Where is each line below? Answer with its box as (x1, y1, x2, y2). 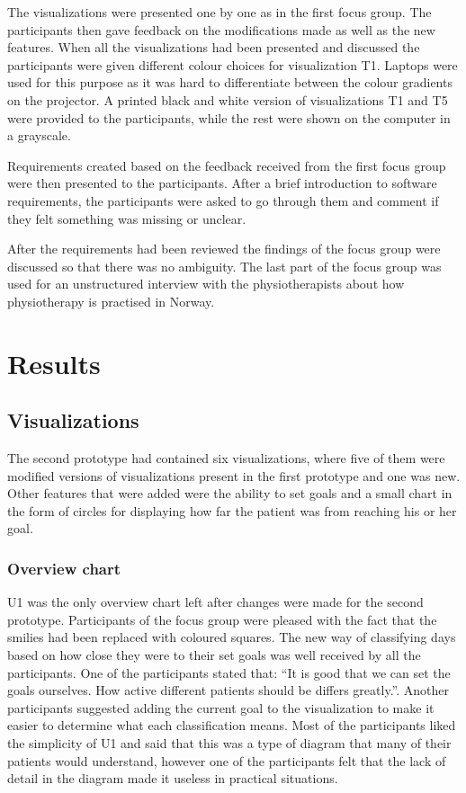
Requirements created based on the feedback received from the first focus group (7, 156, 446, 174)
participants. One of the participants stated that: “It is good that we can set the (7, 663, 451, 682)
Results (7, 344, 101, 381)
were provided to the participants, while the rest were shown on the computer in (7, 108, 451, 127)
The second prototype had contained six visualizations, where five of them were (7, 449, 445, 468)
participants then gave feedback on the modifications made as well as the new (7, 20, 435, 39)
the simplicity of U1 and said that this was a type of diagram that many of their (7, 734, 452, 753)
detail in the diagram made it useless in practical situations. (7, 769, 338, 788)
